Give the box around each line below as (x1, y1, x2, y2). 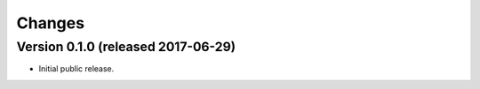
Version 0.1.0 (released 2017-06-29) (16, 39, 236, 55)
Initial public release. (38, 63, 115, 74)
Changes (16, 13, 84, 33)
